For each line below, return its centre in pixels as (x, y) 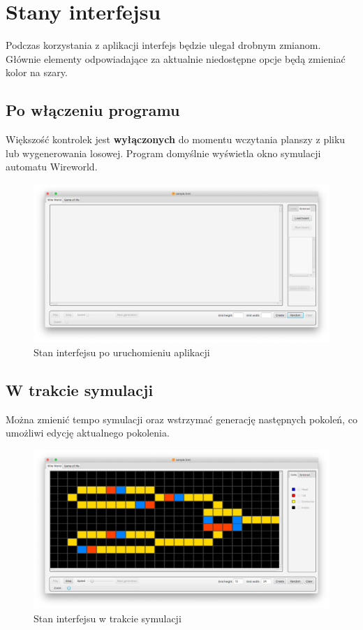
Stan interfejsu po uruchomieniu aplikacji (122, 352)
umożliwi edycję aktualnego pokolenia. (88, 433)
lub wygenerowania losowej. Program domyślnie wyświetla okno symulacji (163, 153)
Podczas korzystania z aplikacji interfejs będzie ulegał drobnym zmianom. (163, 45)
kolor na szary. (37, 72)
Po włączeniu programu (93, 110)
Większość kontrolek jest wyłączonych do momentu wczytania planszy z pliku (176, 139)
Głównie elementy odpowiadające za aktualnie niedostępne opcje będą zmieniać (176, 58)
